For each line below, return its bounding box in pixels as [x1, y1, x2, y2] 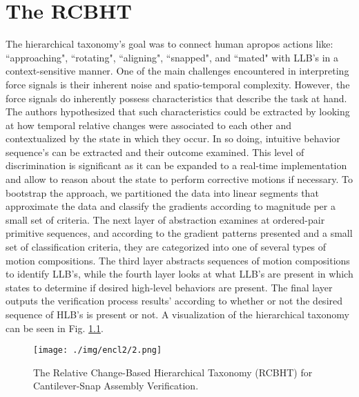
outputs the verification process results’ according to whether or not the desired [6, 293, 343, 308]
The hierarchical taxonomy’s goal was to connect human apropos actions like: [6, 37, 333, 51]
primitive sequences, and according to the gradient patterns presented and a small [6, 226, 353, 240]
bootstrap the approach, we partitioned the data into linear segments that [6, 185, 319, 200]
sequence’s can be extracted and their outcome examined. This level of [6, 144, 304, 159]
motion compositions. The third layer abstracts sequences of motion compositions [6, 253, 350, 267]
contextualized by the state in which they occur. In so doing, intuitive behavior [6, 131, 340, 146]
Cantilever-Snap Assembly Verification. [33, 378, 199, 393]
